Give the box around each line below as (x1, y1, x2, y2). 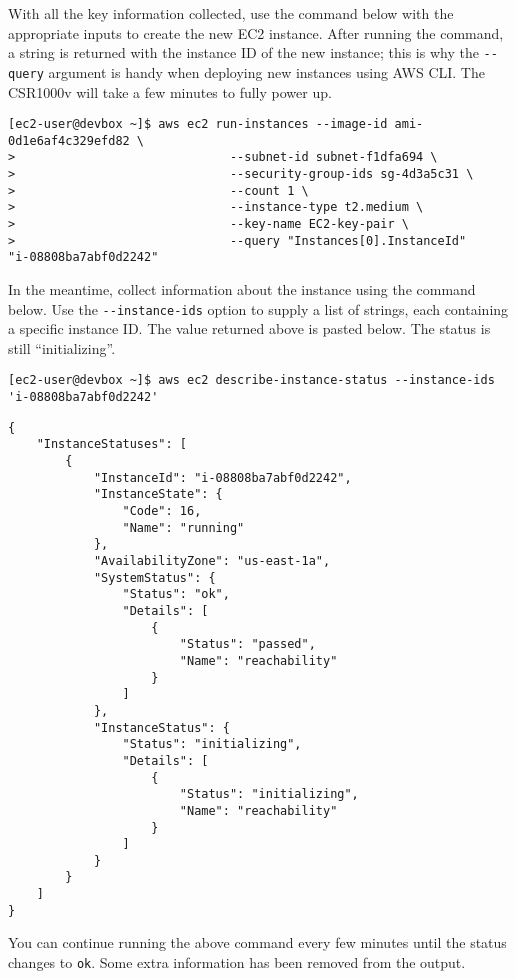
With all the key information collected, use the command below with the (8, 3, 454, 23)
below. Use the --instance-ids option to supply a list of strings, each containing (8, 298, 509, 319)
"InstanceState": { (93, 487, 223, 502)
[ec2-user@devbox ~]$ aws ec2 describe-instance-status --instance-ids (8, 373, 495, 388)
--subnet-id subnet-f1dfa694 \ (229, 150, 438, 165)
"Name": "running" (122, 520, 245, 535)
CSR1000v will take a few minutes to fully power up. (8, 81, 332, 102)
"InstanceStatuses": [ (36, 437, 187, 452)
